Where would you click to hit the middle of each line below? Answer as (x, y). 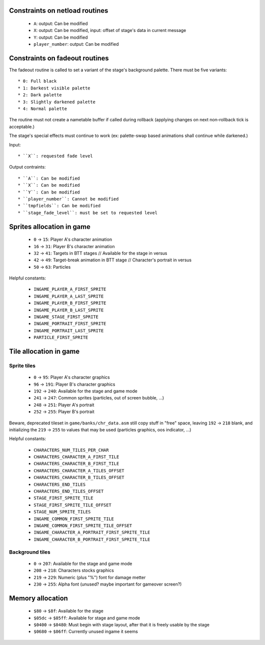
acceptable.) (22, 126)
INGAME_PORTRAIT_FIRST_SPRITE (70, 324)
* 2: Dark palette (40, 95)
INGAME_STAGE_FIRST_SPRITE (66, 317)
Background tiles (30, 552)
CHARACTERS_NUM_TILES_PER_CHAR (71, 450)
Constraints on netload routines (59, 11)
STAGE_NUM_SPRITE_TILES (62, 512)
